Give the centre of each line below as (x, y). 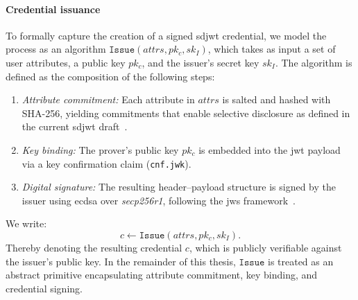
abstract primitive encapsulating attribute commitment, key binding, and (162, 275)
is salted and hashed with (276, 99)
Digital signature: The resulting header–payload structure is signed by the (179, 187)
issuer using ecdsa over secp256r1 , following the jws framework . (159, 200)
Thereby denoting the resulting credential (94, 247)
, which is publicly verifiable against (265, 247)
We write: (26, 223)
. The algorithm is (314, 62)
